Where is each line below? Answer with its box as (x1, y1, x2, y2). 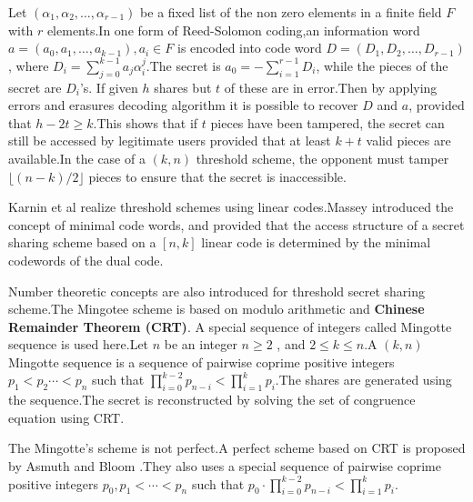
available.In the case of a (8, 148, 146, 167)
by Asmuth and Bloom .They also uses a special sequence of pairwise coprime (8, 457, 441, 476)
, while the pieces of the (316, 55, 448, 75)
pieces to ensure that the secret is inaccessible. (88, 166, 347, 186)
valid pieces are (366, 131, 451, 150)
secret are (8, 77, 62, 96)
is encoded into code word (176, 38, 322, 57)
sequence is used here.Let (8, 335, 149, 354)
